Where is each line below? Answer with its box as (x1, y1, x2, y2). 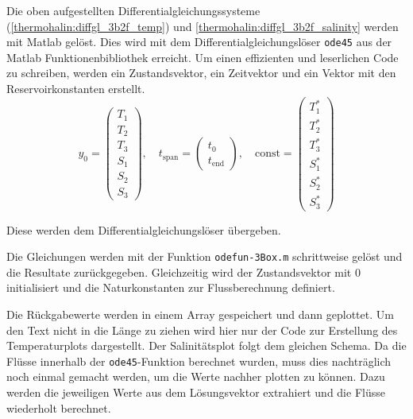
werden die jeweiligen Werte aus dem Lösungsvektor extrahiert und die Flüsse (6, 384, 385, 401)
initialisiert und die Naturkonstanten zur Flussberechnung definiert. (6, 279, 335, 296)
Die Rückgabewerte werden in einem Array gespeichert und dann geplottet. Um (6, 306, 394, 323)
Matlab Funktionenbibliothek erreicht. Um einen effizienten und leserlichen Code (6, 48, 399, 65)
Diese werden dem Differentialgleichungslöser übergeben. (6, 221, 281, 238)
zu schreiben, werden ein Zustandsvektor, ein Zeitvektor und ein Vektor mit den (6, 64, 396, 81)
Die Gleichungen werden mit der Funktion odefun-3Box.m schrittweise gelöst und (6, 248, 403, 265)
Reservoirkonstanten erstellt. (6, 80, 145, 97)
